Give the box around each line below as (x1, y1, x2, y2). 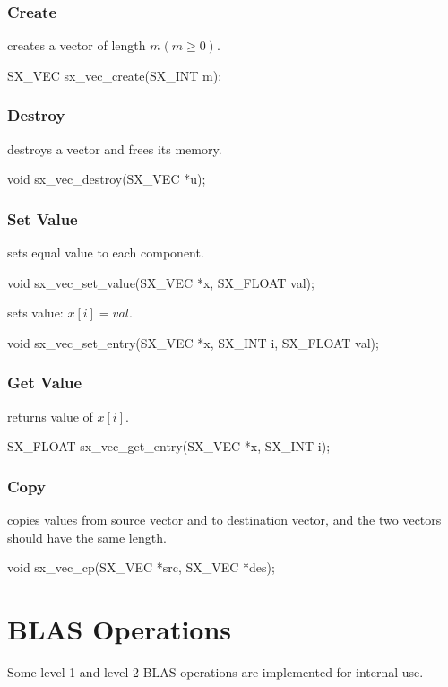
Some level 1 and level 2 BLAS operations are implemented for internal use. (7, 662, 424, 681)
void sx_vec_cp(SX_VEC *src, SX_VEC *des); (7, 558, 275, 577)
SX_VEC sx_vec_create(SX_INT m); (7, 65, 222, 84)
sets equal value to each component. (7, 243, 204, 262)
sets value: (7, 303, 64, 322)
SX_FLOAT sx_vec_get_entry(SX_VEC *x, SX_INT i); (7, 437, 331, 456)
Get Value (7, 371, 82, 394)
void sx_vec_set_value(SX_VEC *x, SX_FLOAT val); (7, 273, 314, 291)
